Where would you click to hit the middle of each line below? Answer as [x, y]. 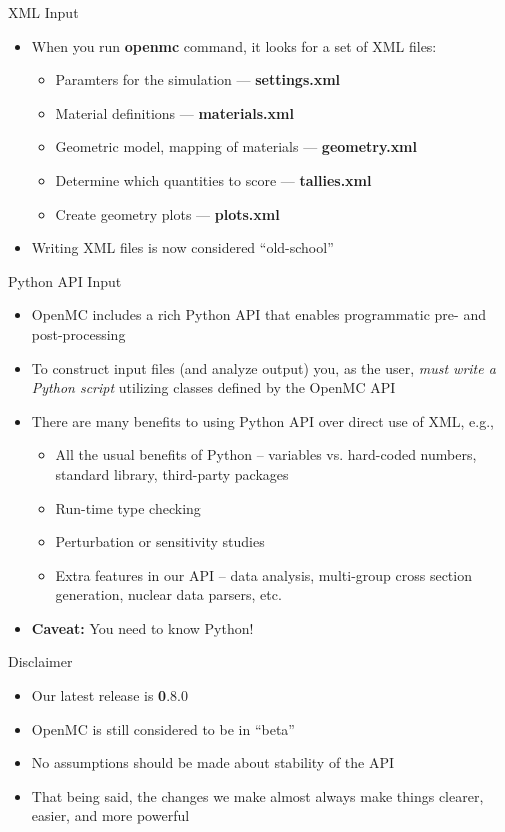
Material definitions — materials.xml [174, 112]
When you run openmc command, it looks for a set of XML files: [234, 45]
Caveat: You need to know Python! [142, 627]
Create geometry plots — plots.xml [167, 213]
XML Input [43, 12]
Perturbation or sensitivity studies [160, 541]
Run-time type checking [128, 507]
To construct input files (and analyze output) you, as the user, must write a [263, 367]
